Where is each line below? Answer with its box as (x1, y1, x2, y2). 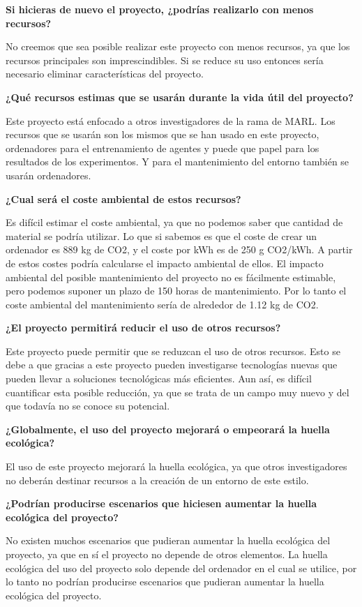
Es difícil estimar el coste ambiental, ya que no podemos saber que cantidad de (6, 215, 343, 230)
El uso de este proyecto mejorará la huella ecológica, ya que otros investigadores (6, 459, 347, 474)
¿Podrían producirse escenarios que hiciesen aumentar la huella (6, 496, 317, 511)
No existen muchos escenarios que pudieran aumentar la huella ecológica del (6, 533, 331, 548)
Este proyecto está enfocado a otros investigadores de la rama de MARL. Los (6, 113, 335, 128)
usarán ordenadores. (6, 167, 91, 182)
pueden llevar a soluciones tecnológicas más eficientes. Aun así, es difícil (6, 371, 312, 386)
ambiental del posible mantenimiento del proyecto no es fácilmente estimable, (6, 269, 336, 284)
